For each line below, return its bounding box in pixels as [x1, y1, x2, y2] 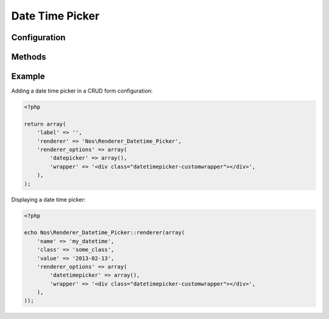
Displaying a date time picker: [11, 195, 86, 203]
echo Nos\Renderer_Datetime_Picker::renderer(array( [24, 229, 185, 236]
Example [11, 71, 45, 82]
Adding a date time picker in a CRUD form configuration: [11, 87, 153, 94]
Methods [11, 52, 46, 62]
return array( [24, 121, 66, 127]
